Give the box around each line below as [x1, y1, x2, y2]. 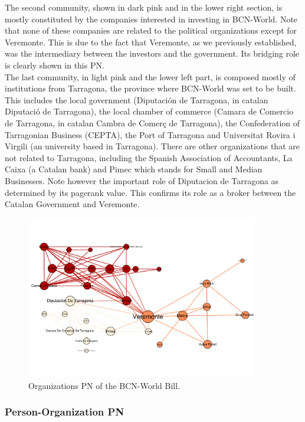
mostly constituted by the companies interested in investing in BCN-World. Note [5, 12, 298, 25]
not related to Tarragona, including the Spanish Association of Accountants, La [5, 151, 293, 163]
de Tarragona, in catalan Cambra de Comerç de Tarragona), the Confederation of [5, 116, 300, 129]
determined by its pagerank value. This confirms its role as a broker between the [5, 186, 296, 198]
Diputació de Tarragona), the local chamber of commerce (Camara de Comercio [5, 105, 294, 117]
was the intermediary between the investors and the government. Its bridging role [5, 47, 300, 60]
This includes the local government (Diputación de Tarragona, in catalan [5, 93, 268, 106]
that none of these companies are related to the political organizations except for [5, 24, 297, 37]
